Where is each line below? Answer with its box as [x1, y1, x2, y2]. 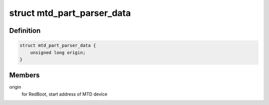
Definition [9, 26, 41, 35]
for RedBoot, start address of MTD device [21, 91, 108, 97]
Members [9, 71, 40, 80]
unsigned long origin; [30, 50, 86, 55]
